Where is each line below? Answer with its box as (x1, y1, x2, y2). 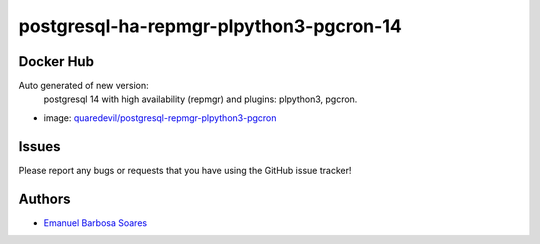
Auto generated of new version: (18, 80, 149, 92)
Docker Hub (18, 53, 95, 70)
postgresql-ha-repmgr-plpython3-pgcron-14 (18, 15, 402, 37)
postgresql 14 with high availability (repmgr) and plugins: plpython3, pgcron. (43, 93, 358, 105)
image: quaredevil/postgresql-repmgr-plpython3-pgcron (43, 111, 277, 124)
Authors (18, 190, 71, 207)
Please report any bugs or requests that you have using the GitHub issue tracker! (18, 164, 352, 176)
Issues (18, 138, 61, 155)
